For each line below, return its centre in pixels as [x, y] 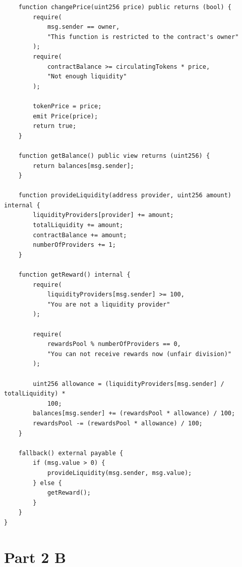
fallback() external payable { [71, 453]
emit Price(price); [66, 116]
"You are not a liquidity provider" [109, 304]
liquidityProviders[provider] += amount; [103, 215]
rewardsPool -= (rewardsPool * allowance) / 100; [118, 423]
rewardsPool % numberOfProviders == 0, [114, 344]
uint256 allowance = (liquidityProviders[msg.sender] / [129, 384]
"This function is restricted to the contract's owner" [143, 37]
